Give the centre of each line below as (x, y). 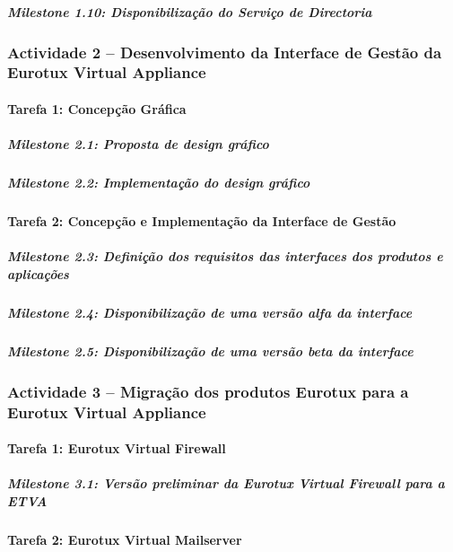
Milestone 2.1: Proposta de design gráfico (138, 144)
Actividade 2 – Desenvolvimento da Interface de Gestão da (225, 52)
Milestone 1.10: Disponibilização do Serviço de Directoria (190, 11)
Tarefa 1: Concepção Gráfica (97, 109)
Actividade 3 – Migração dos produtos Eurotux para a (208, 391)
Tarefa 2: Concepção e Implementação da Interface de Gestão (202, 221)
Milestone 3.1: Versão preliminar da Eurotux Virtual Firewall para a (226, 483)
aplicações (38, 273)
